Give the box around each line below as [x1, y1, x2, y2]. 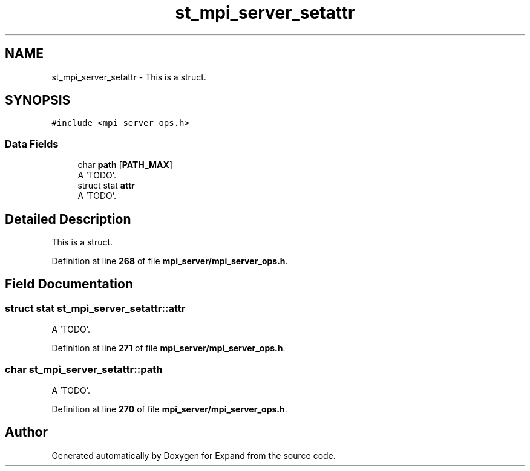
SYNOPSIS [5, 93, 71, 108]
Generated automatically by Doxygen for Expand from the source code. [51, 450, 336, 461]
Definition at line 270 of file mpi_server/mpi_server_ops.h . [51, 404, 287, 414]
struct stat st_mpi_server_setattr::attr [5, 302, 186, 314]
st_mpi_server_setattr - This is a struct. [51, 71, 206, 82]
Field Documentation [5, 276, 133, 292]
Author [5, 424, 48, 440]
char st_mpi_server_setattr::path [5, 363, 163, 375]
